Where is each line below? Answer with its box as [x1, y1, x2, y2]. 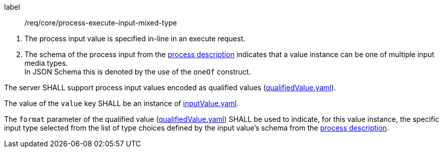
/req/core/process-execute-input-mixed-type [24, 18, 177, 27]
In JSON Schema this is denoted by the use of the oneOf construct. [24, 67, 251, 76]
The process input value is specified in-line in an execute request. [24, 34, 245, 43]
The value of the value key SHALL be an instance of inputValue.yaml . [4, 99, 239, 108]
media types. [24, 59, 68, 67]
